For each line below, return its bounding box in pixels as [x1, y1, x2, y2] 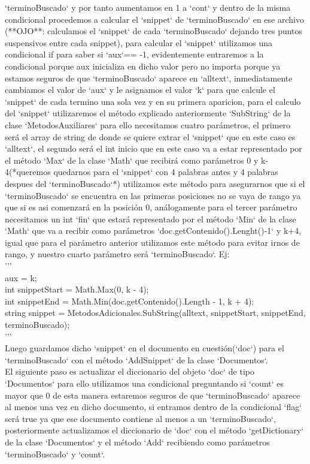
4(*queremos [5, 165, 51, 178]
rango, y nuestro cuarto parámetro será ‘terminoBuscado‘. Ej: [5, 248, 230, 260]
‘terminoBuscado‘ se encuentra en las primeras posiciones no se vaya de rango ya [5, 189, 301, 201]
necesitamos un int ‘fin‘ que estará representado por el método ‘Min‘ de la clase [5, 212, 296, 225]
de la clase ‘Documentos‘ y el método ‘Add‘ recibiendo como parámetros [5, 435, 270, 448]
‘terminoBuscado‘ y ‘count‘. [5, 447, 105, 460]
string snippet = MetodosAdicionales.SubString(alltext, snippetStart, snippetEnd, [5, 306, 306, 319]
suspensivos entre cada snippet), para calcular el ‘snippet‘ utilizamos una [5, 36, 273, 49]
